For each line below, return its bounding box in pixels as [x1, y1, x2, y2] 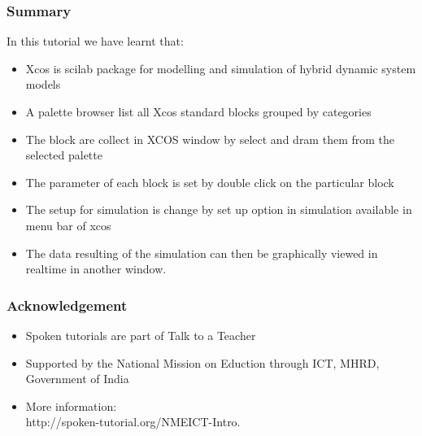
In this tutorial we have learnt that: [7, 33, 184, 50]
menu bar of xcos [25, 216, 111, 233]
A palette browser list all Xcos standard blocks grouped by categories [25, 103, 372, 120]
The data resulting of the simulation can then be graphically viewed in [25, 244, 378, 261]
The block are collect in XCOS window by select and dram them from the [25, 130, 395, 147]
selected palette [25, 146, 102, 163]
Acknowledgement [7, 294, 128, 315]
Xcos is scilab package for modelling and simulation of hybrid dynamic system [25, 59, 416, 76]
